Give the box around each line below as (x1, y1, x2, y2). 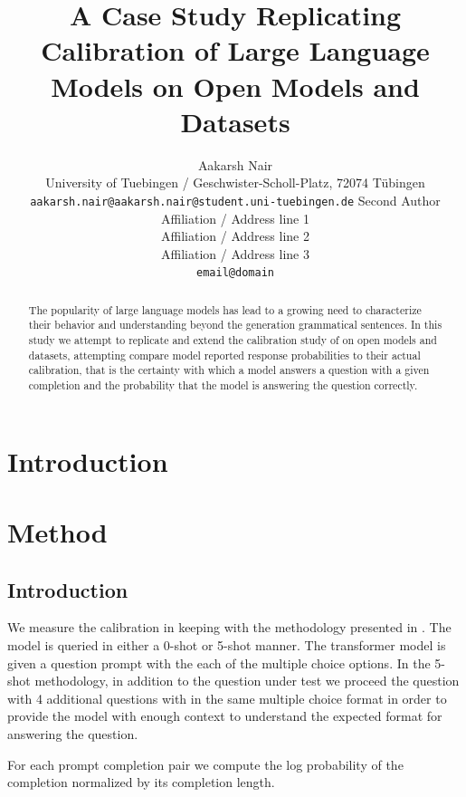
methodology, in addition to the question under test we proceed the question (34, 671, 460, 690)
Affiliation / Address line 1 (161, 208, 309, 227)
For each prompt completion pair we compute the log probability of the (7, 754, 404, 773)
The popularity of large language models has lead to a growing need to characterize (28, 302, 422, 317)
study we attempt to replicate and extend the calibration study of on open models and (28, 332, 437, 348)
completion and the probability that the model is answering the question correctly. (28, 378, 418, 393)
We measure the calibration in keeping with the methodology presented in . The (7, 618, 452, 637)
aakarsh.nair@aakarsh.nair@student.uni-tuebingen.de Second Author (30, 190, 441, 209)
